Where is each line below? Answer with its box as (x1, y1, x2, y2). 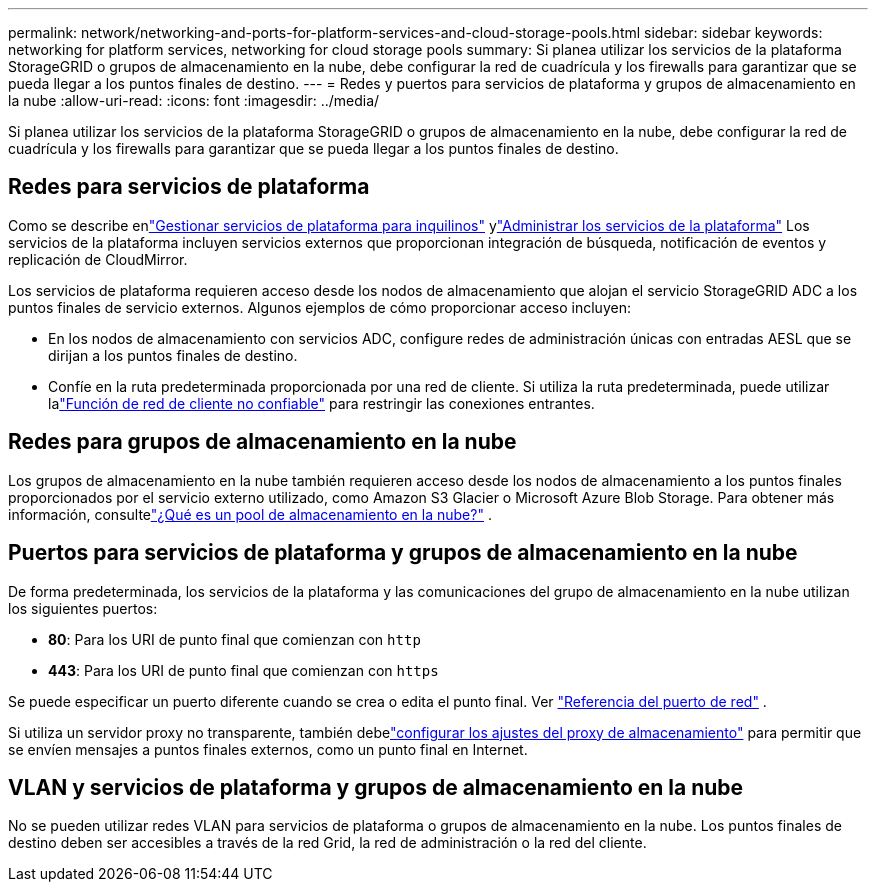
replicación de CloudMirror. (8, 250, 188, 268)
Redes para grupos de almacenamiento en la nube (8, 429, 517, 455)
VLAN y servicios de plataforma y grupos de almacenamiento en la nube (8, 774, 744, 800)
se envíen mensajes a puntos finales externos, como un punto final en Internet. (8, 740, 528, 758)
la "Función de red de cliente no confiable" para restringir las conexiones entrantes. (48, 394, 595, 412)
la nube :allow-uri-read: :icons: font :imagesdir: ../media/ (8, 92, 380, 109)
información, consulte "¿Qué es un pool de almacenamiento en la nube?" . (8, 505, 492, 523)
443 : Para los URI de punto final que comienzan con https (48, 661, 439, 679)
